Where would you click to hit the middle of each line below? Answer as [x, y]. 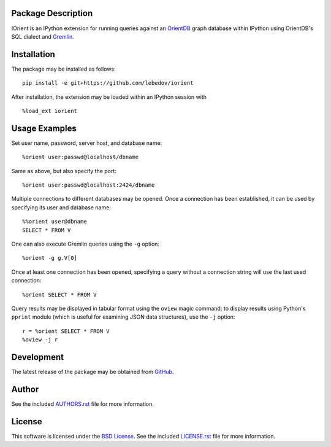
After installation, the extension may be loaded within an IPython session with [109, 97]
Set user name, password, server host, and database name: [87, 143]
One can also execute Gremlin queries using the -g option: [85, 244]
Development [38, 357]
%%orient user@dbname [55, 222]
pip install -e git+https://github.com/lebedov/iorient [108, 83]
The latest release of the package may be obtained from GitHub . [93, 372]
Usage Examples [44, 128]
